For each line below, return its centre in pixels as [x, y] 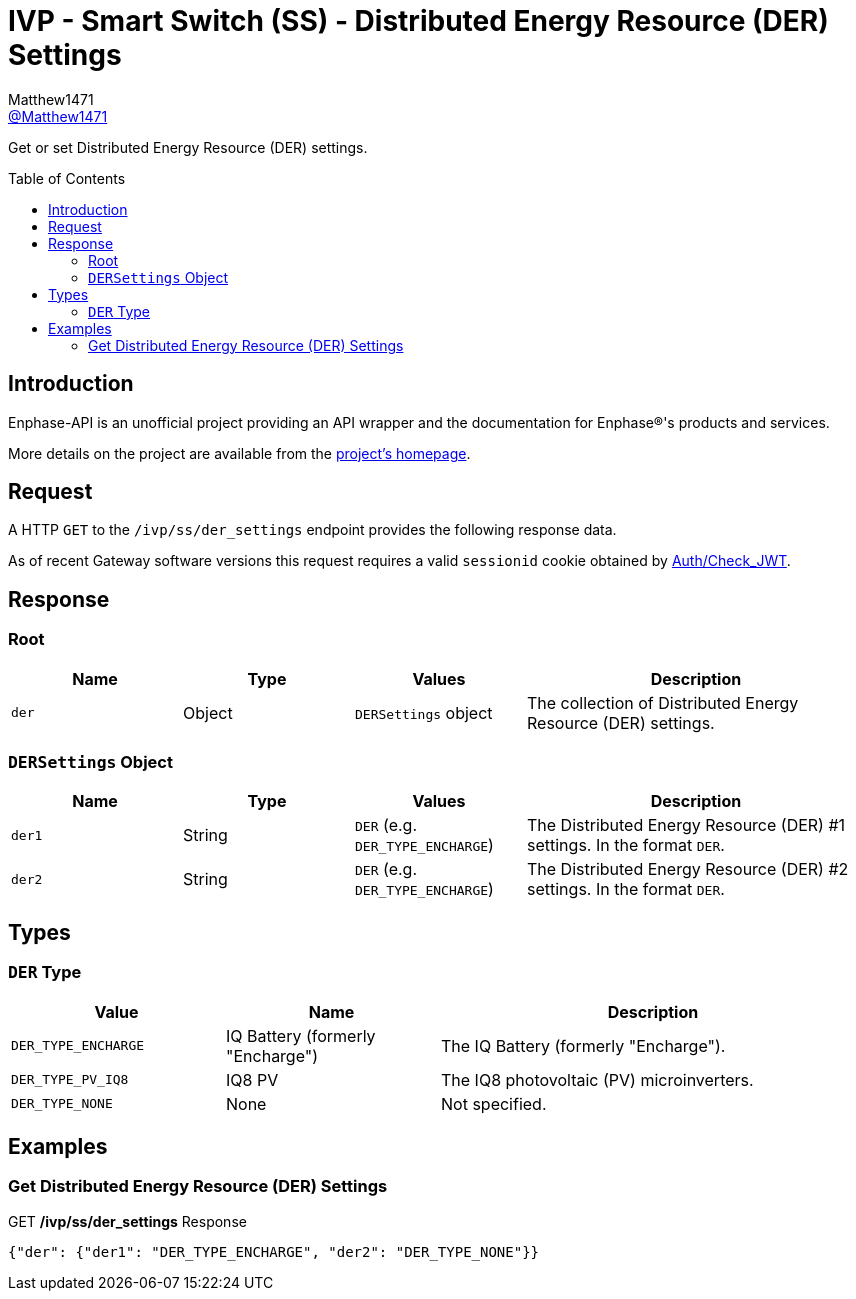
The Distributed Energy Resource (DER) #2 [688, 869]
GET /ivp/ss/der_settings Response [127, 1221]
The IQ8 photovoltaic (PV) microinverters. [597, 1079]
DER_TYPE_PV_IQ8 [70, 1080]
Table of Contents [67, 178]
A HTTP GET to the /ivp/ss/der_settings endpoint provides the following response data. [312, 530]
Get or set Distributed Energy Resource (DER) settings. [188, 147]
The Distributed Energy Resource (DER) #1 [686, 825]
